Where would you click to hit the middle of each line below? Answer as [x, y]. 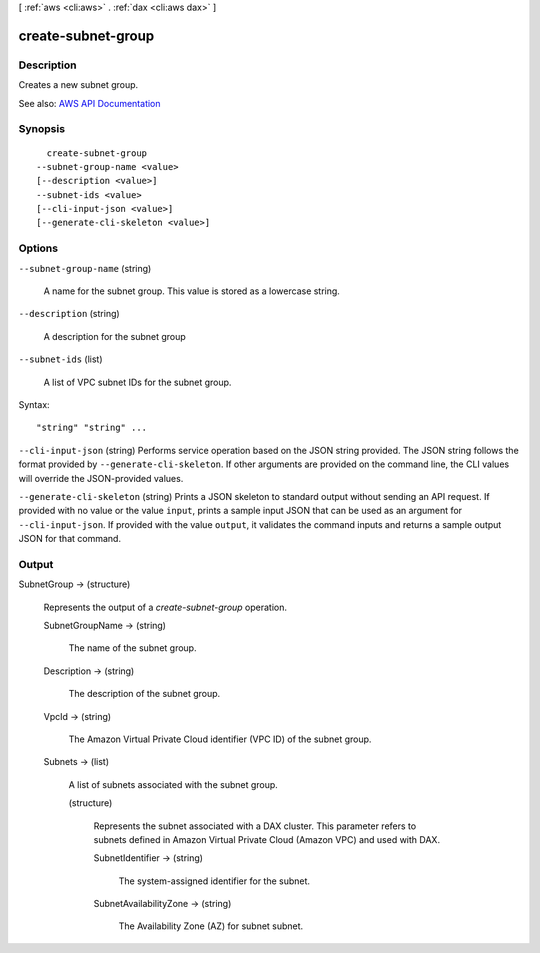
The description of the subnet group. [144, 694]
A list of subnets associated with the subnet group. [173, 784]
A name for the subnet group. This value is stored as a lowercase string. [191, 291]
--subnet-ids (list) [61, 359]
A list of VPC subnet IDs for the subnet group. [137, 382]
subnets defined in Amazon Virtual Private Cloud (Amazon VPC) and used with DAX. [266, 839]
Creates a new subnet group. [78, 85]
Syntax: [34, 404]
